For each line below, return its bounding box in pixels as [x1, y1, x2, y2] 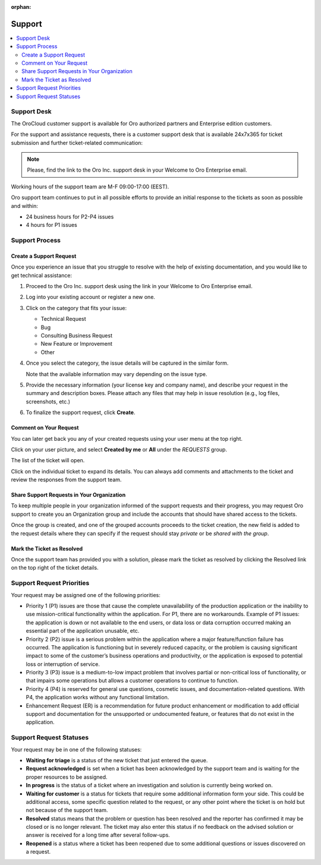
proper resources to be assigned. [26, 773, 108, 781]
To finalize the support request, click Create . [26, 409, 136, 416]
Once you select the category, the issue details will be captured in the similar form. [26, 359, 229, 367]
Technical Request [40, 315, 86, 323]
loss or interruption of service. [26, 660, 100, 668]
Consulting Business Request [40, 332, 113, 339]
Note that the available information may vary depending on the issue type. [26, 370, 207, 377]
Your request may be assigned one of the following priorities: [11, 591, 160, 598]
